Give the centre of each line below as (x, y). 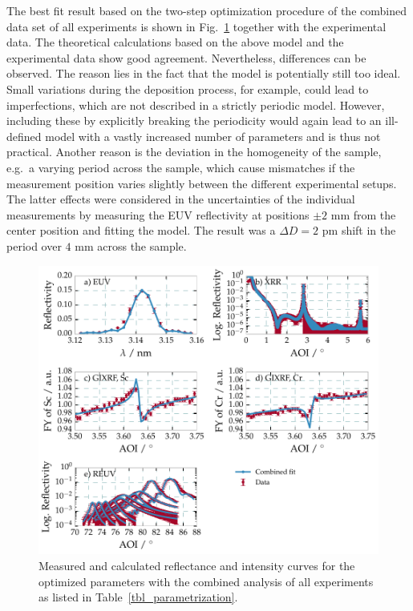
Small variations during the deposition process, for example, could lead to (188, 88)
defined (24, 136)
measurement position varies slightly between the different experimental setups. (202, 183)
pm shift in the (359, 230)
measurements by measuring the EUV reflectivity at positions (158, 214)
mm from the (363, 214)
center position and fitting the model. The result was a (141, 230)
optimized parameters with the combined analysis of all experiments (206, 581)
